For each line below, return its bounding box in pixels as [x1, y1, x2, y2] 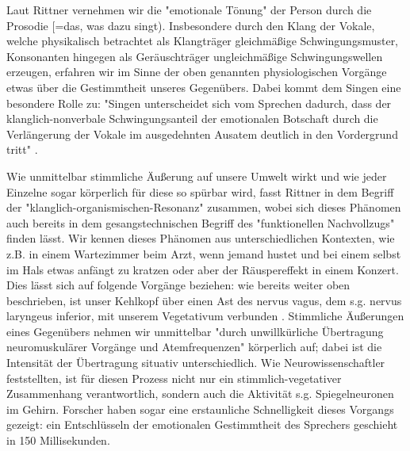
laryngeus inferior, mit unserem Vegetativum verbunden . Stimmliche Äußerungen [6, 308, 404, 324]
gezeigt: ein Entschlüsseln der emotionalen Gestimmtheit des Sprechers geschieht [6, 416, 398, 433]
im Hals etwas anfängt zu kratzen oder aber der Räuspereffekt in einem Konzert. [6, 261, 399, 277]
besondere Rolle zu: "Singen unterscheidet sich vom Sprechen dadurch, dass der [6, 94, 392, 111]
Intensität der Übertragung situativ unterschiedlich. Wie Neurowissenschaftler [6, 354, 385, 371]
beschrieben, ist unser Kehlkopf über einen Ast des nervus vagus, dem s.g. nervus [6, 292, 402, 308]
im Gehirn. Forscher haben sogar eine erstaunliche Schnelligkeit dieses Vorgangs [6, 400, 394, 417]
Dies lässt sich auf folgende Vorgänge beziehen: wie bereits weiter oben [6, 277, 351, 293]
